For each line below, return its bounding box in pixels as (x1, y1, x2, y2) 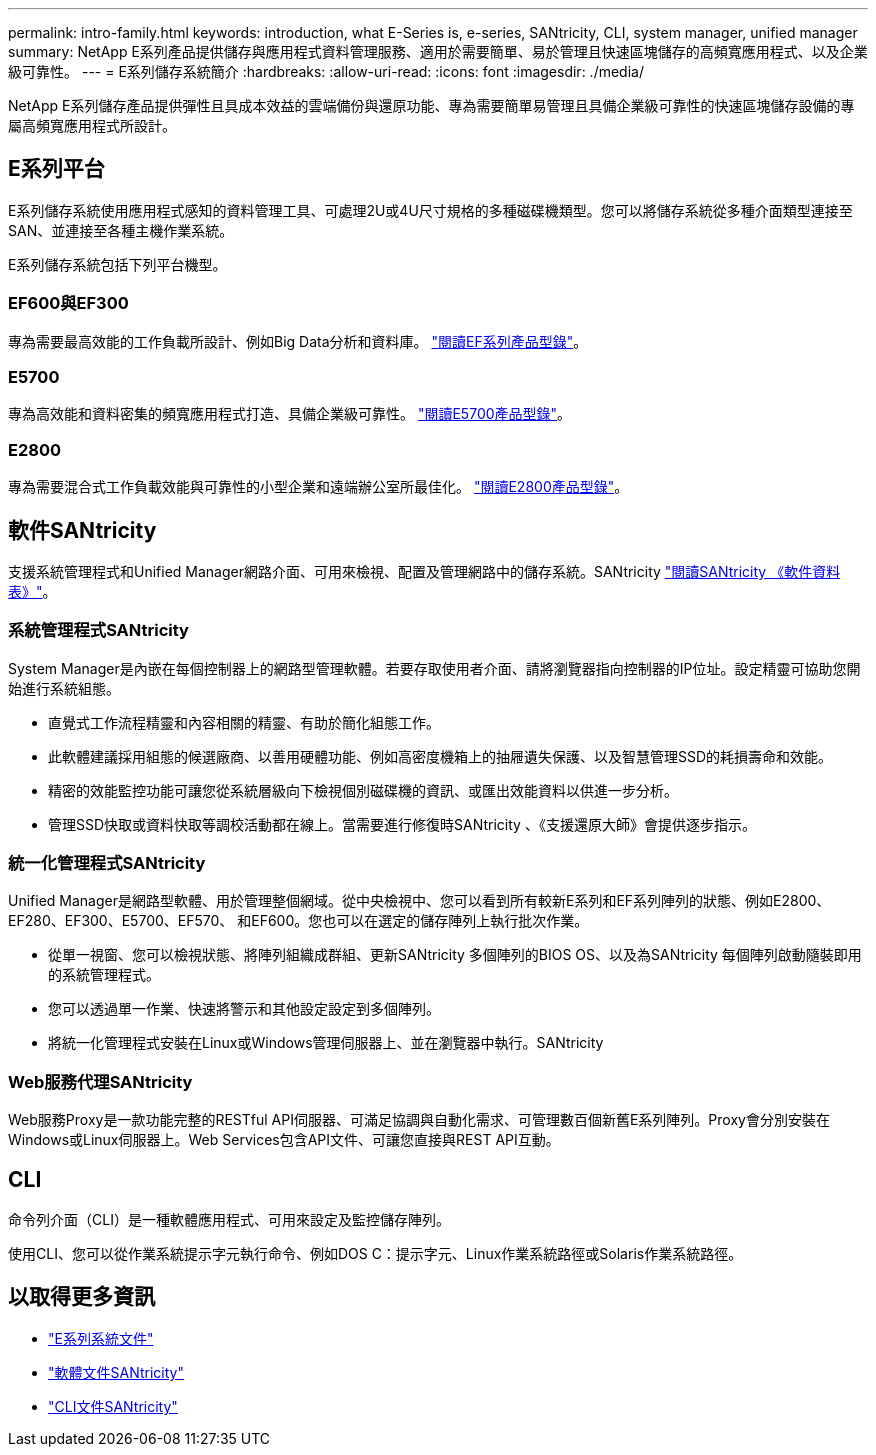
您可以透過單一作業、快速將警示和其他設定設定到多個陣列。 (48, 1000, 440, 1018)
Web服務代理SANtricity (8, 1071, 193, 1092)
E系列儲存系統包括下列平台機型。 (8, 255, 227, 273)
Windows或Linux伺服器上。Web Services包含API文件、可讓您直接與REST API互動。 (8, 1131, 560, 1149)
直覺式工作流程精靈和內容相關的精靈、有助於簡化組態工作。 (48, 713, 440, 731)
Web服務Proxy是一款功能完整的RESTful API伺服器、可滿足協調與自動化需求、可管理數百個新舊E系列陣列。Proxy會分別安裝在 (8, 1111, 830, 1129)
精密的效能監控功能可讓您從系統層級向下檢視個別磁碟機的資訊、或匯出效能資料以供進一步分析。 (48, 781, 678, 799)
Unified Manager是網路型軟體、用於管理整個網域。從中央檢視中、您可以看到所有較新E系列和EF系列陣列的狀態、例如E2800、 (8, 892, 831, 910)
